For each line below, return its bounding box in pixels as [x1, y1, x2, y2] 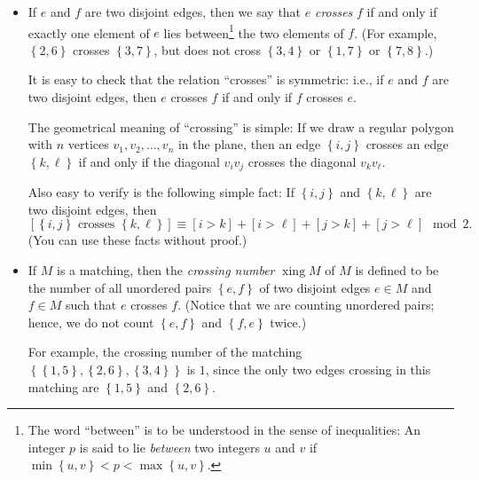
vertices [67, 135, 109, 153]
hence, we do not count [27, 312, 154, 331]
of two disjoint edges [259, 278, 371, 296]
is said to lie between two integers [79, 437, 260, 456]
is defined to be [355, 261, 439, 279]
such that [66, 295, 117, 314]
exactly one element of [27, 23, 150, 42]
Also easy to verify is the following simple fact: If [27, 183, 294, 201]
